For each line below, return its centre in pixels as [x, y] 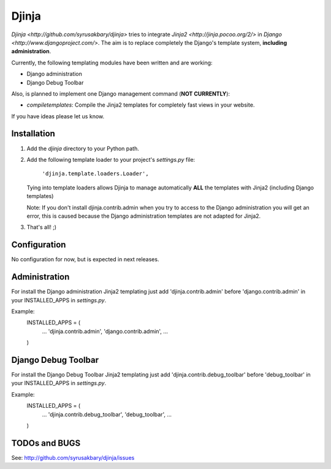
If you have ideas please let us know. [58, 116]
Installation [33, 134]
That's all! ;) [42, 227]
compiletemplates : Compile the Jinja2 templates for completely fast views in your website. [141, 105]
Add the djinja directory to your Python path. [83, 148]
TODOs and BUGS [46, 443]
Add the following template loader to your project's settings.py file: [111, 159]
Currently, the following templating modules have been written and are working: [112, 63]
